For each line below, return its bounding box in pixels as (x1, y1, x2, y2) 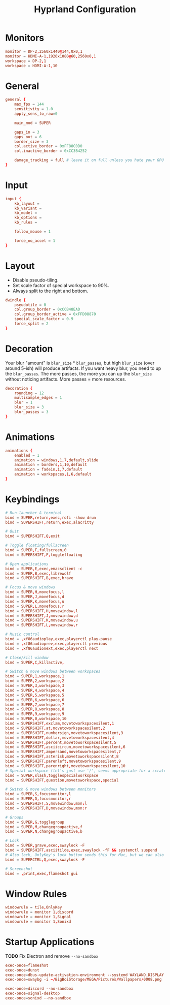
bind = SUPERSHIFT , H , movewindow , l (5, 608, 78, 613)
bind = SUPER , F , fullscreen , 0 (5, 548, 67, 553)
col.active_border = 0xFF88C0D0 (14, 144, 82, 149)
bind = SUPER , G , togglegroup (5, 820, 65, 825)
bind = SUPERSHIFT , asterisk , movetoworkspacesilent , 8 (5, 754, 119, 759)
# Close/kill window (5, 655, 49, 660)
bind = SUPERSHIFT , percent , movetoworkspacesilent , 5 (5, 740, 116, 745)
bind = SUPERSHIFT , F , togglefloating (5, 552, 82, 557)
